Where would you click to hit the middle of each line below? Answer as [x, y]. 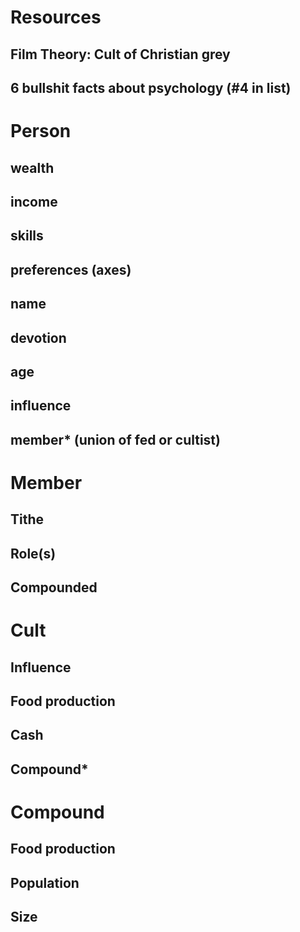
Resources [56, 17]
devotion [38, 337]
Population [45, 882]
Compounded [54, 587]
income [34, 201]
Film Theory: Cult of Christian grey [120, 54]
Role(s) [33, 553]
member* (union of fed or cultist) [115, 439]
